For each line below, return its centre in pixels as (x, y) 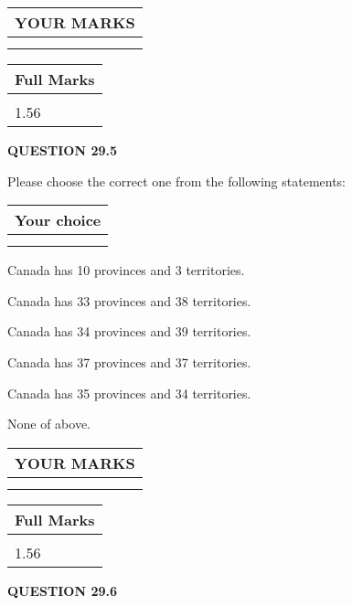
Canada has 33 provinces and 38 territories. (129, 300)
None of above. (49, 424)
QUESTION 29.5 (62, 150)
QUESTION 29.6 (62, 590)
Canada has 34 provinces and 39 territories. (129, 331)
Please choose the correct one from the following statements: (177, 181)
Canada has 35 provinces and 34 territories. (129, 393)
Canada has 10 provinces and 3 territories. (126, 270)
